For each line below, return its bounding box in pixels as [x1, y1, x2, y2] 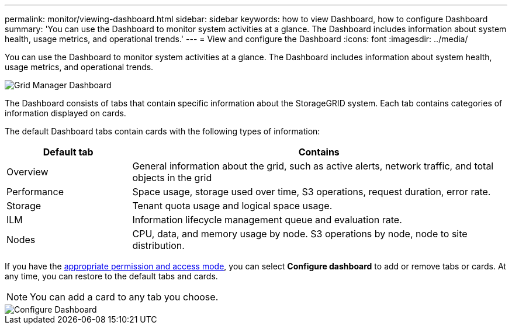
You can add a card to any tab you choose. [30, 291, 219, 303]
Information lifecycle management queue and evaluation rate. [132, 214, 402, 226]
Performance [6, 186, 64, 198]
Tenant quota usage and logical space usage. [132, 200, 333, 212]
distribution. [132, 240, 185, 251]
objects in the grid [132, 172, 212, 183]
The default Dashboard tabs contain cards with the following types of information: [5, 126, 320, 136]
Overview [6, 166, 49, 178]
